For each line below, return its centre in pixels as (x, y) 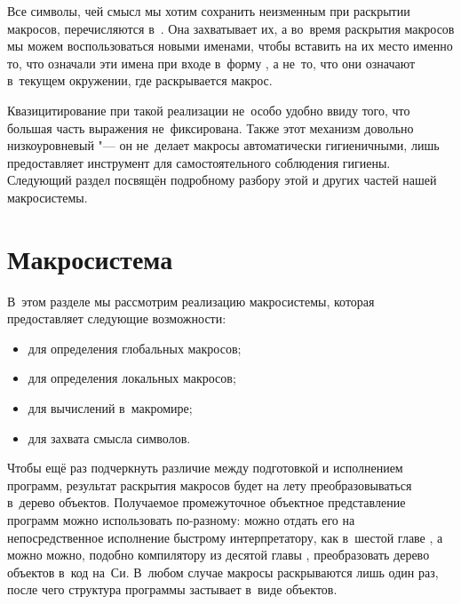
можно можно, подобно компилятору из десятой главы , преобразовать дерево (219, 555)
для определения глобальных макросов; (135, 348)
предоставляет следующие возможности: (117, 318)
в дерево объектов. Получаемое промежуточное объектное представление (207, 502)
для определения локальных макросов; (132, 378)
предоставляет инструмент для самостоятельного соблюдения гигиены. (199, 162)
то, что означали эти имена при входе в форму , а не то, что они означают (211, 63)
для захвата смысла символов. (109, 437)
